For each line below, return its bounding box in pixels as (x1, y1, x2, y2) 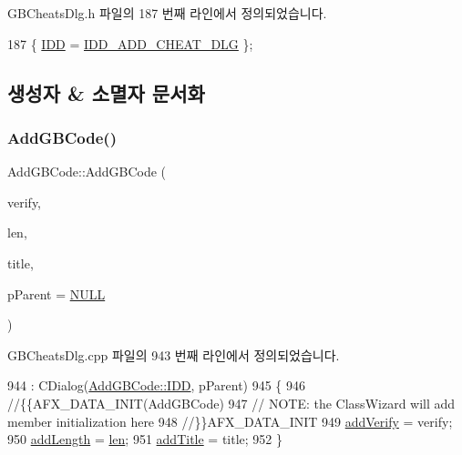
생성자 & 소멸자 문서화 (7, 78, 205, 106)
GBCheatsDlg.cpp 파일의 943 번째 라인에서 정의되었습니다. (7, 345, 340, 364)
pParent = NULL (7, 284, 106, 303)
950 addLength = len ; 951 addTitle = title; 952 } (7, 430, 283, 449)
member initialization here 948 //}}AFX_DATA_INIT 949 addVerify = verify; (7, 411, 453, 430)
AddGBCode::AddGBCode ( (7, 162, 167, 181)
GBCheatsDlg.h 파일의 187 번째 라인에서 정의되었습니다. (7, 4, 327, 22)
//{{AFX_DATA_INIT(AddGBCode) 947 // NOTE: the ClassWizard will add (7, 393, 456, 412)
